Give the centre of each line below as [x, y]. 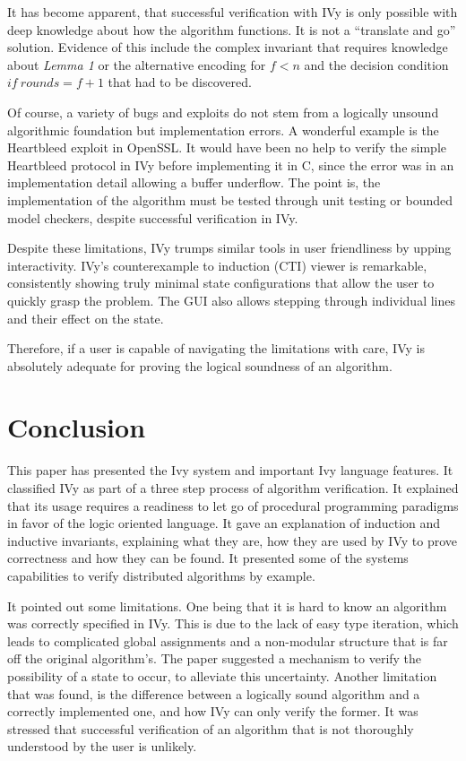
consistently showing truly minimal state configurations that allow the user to [221, 283]
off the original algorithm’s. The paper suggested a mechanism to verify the [215, 658]
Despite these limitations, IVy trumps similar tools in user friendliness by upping [229, 248]
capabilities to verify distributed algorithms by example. [161, 575]
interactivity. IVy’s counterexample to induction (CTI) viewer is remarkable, [217, 265]
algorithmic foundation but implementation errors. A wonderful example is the [223, 130]
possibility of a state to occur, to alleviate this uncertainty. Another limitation [222, 675]
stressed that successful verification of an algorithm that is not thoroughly [211, 728]
